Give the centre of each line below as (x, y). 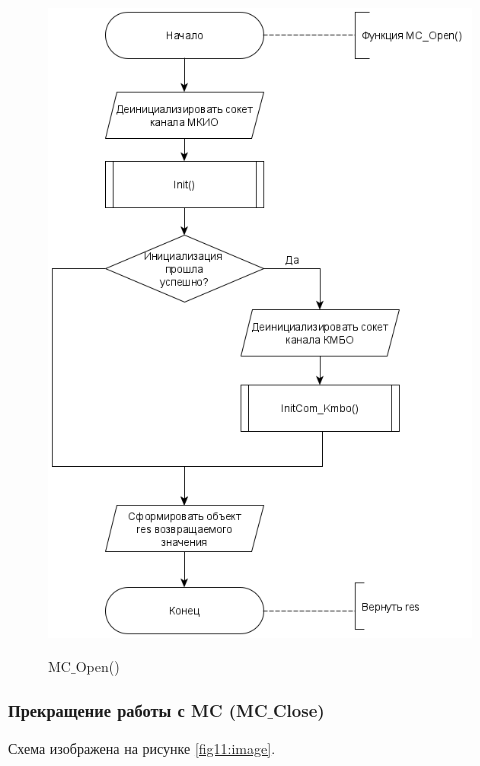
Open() (97, 665)
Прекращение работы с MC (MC (138, 710)
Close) (299, 710)
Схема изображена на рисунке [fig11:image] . (142, 747)
